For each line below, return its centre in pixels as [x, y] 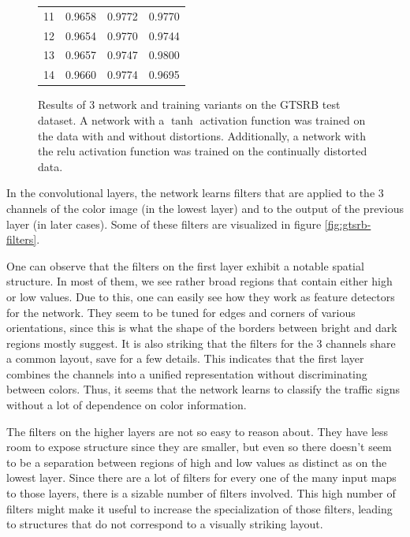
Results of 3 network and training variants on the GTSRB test [189, 104]
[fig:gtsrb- [348, 224]
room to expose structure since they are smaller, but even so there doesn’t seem [199, 447]
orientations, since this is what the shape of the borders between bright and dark [202, 328]
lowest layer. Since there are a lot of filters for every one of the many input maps [201, 477]
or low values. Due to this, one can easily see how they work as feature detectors [201, 296]
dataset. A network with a [101, 119]
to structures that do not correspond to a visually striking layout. [165, 524]
